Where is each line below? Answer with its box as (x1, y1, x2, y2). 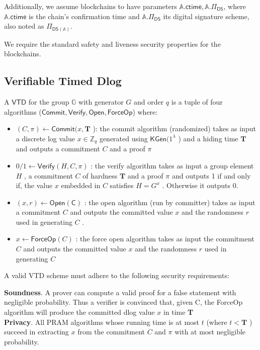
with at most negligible (175, 326, 246, 337)
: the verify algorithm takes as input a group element (91, 160, 254, 170)
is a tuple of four (171, 97, 223, 107)
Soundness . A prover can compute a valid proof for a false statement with (4, 287, 236, 297)
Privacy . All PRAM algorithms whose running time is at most (4, 316, 200, 327)
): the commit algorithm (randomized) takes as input (93, 123, 256, 134)
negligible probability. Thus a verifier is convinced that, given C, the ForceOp (4, 297, 243, 307)
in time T (163, 307, 194, 317)
